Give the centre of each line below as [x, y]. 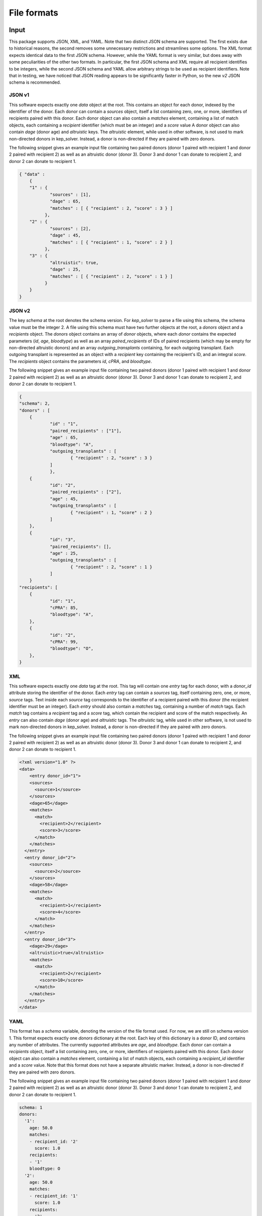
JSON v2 [20, 311]
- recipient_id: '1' [54, 1196]
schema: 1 [31, 1107]
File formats [33, 13]
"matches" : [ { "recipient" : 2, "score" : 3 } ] [111, 208]
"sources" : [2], [70, 228]
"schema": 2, [35, 403]
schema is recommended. [35, 82]
